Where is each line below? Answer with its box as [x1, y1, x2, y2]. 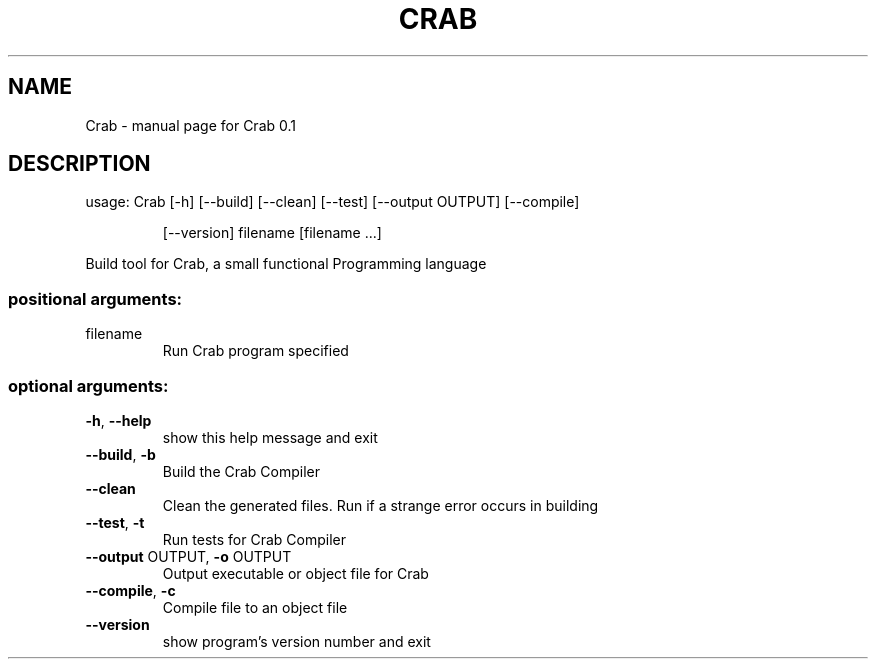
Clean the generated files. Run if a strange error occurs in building [162, 496, 599, 514]
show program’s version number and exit [162, 632, 431, 650]
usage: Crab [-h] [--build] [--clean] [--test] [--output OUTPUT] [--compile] [85, 193, 580, 211]
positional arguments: [8, 288, 183, 309]
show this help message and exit [162, 428, 378, 446]
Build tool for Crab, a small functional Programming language [85, 255, 487, 273]
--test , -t [85, 513, 145, 531]
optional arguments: [8, 375, 169, 396]
